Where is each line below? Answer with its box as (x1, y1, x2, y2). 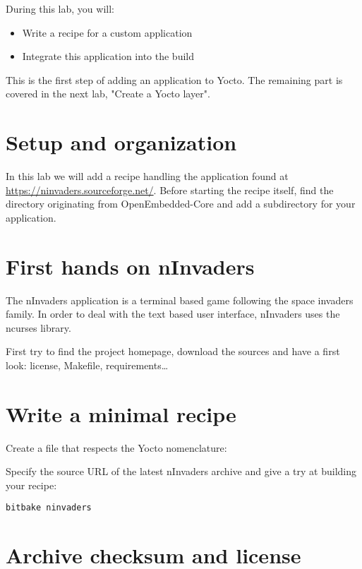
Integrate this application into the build (22, 49, 195, 64)
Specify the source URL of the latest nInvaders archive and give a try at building (6, 464, 356, 479)
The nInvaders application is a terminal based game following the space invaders (6, 292, 354, 307)
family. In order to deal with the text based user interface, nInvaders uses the (6, 306, 340, 321)
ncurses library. (6, 320, 71, 335)
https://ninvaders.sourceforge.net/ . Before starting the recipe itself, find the (6, 182, 334, 197)
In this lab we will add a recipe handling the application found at (6, 169, 289, 184)
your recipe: (6, 477, 57, 492)
